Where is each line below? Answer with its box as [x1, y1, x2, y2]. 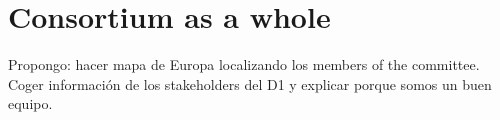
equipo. [8, 93, 53, 114]
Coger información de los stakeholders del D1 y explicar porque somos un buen [8, 73, 492, 94]
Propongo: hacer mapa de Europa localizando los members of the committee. [8, 54, 480, 75]
